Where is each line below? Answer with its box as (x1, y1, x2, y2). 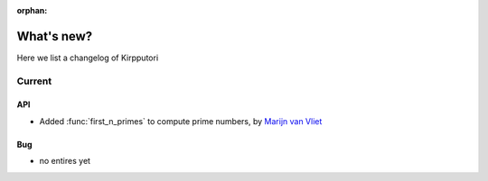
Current (16, 75, 52, 87)
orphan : (16, 5, 48, 15)
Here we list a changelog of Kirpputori (16, 52, 159, 63)
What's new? (16, 28, 93, 44)
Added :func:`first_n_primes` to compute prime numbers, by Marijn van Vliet (39, 115, 323, 126)
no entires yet (39, 156, 90, 167)
